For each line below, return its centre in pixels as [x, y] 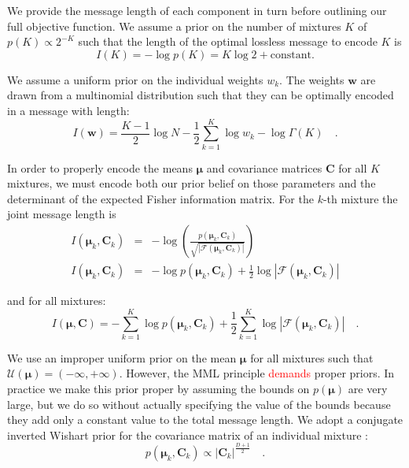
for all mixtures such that [312, 357]
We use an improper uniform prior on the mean [122, 357]
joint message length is [62, 214]
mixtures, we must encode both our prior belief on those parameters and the [192, 183]
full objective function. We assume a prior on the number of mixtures [174, 26]
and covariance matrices [264, 167]
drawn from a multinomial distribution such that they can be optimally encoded [201, 95]
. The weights [312, 79]
